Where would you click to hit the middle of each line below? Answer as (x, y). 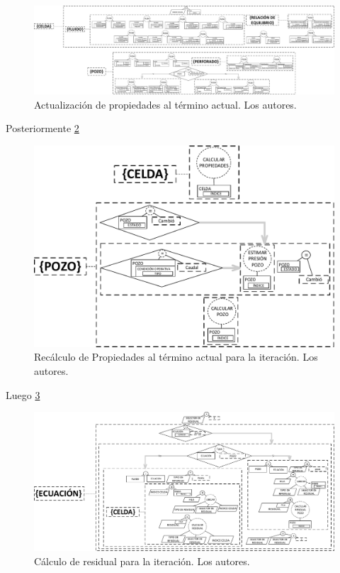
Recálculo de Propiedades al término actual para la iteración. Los (176, 357)
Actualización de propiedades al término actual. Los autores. (165, 104)
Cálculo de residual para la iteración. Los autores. (142, 561)
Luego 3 (23, 394)
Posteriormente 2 (42, 128)
